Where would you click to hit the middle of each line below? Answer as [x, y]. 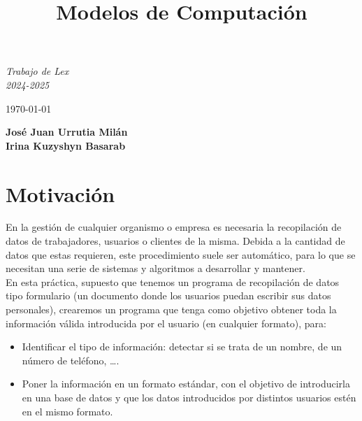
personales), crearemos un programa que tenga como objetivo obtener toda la [171, 309]
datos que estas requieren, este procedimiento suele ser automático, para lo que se [181, 254]
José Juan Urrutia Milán [67, 132]
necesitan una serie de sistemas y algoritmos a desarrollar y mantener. [155, 268]
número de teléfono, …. [71, 360]
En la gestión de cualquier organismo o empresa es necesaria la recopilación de [174, 227]
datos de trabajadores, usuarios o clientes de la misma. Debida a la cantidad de [175, 241]
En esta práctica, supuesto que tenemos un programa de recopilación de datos [173, 281]
